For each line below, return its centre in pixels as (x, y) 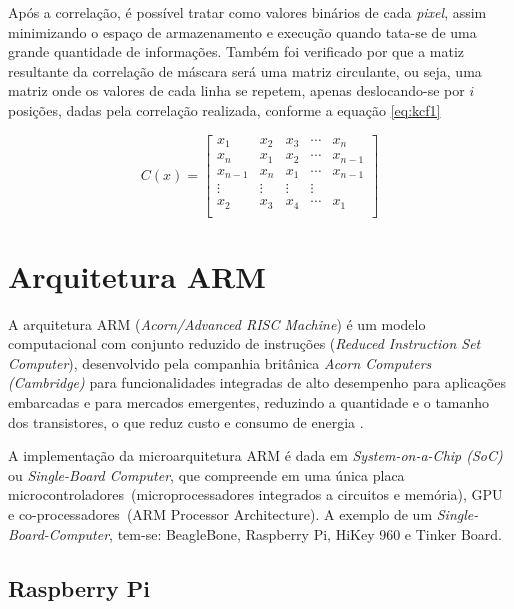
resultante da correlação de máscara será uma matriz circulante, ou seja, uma (245, 70)
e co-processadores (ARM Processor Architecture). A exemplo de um (220, 514)
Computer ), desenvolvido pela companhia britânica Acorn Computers (220, 362)
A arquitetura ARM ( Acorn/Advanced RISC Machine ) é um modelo (217, 323)
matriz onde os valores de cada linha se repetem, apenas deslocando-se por (236, 90)
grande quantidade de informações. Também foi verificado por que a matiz (236, 51)
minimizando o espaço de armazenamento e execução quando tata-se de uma (242, 31)
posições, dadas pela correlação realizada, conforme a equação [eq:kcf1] (224, 109)
